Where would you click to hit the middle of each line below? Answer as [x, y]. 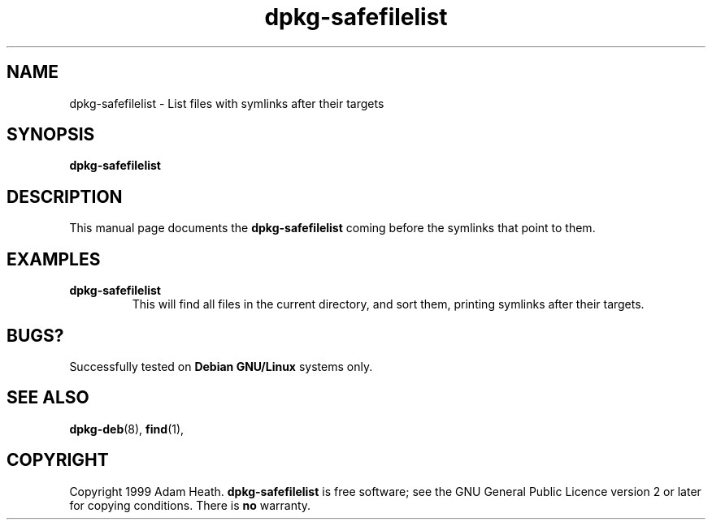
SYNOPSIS [51, 135]
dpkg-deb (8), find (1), [127, 429]
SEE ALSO [48, 398]
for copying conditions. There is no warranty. [190, 505]
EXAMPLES [54, 259]
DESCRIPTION [65, 196]
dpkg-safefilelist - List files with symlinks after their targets [227, 103]
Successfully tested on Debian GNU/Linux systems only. [221, 366]
